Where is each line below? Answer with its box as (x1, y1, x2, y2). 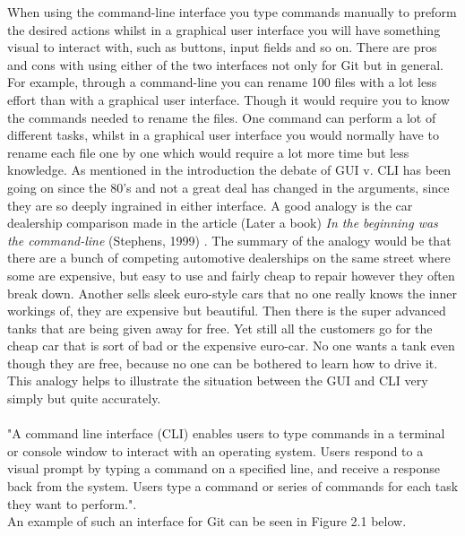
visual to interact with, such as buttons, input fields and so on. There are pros (7, 38, 437, 56)
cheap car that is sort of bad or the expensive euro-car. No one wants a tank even (7, 336, 455, 355)
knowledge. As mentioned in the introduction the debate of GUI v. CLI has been (7, 160, 452, 179)
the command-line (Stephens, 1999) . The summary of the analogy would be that (7, 230, 452, 249)
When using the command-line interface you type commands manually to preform (7, 3, 457, 21)
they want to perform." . (7, 494, 137, 513)
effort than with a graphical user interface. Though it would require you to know (7, 90, 450, 108)
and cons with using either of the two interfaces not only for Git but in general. (7, 55, 444, 73)
